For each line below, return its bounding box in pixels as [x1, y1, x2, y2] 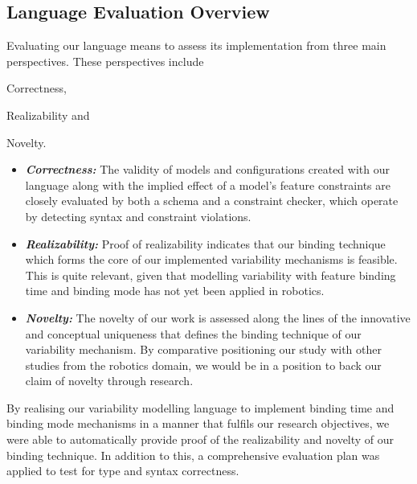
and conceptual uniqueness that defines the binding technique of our [25, 325, 362, 342]
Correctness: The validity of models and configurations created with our [25, 161, 390, 178]
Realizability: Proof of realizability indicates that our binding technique [25, 235, 386, 252]
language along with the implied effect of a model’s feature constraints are [25, 176, 390, 193]
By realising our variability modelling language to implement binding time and [6, 399, 395, 416]
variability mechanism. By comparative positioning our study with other [25, 341, 382, 358]
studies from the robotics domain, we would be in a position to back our [25, 356, 382, 373]
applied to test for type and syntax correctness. [6, 462, 239, 479]
